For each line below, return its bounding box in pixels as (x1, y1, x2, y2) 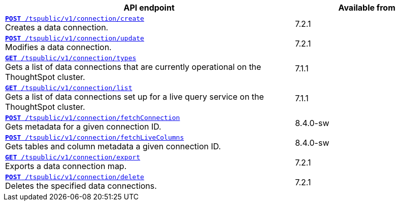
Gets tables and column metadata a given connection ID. (5, 141, 221, 151)
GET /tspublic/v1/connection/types (5, 54, 137, 62)
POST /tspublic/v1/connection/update (5, 34, 144, 42)
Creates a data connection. (5, 22, 109, 32)
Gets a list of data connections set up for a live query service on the (5, 92, 264, 102)
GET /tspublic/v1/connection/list (5, 84, 132, 92)
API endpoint (123, 3, 175, 13)
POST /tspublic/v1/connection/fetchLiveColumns (5, 134, 184, 141)
